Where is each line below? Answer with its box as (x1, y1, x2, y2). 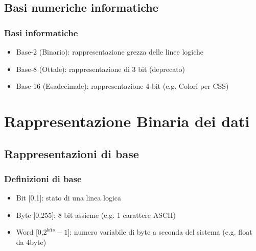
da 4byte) (16, 236, 46, 247)
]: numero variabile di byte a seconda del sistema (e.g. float (67, 227, 252, 237)
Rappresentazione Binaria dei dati (4, 110, 250, 131)
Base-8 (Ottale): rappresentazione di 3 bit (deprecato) (16, 63, 185, 74)
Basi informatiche (4, 26, 78, 39)
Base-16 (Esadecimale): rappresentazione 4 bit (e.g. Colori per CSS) (16, 81, 229, 91)
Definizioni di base (4, 172, 82, 185)
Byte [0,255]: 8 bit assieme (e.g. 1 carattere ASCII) (16, 209, 176, 220)
